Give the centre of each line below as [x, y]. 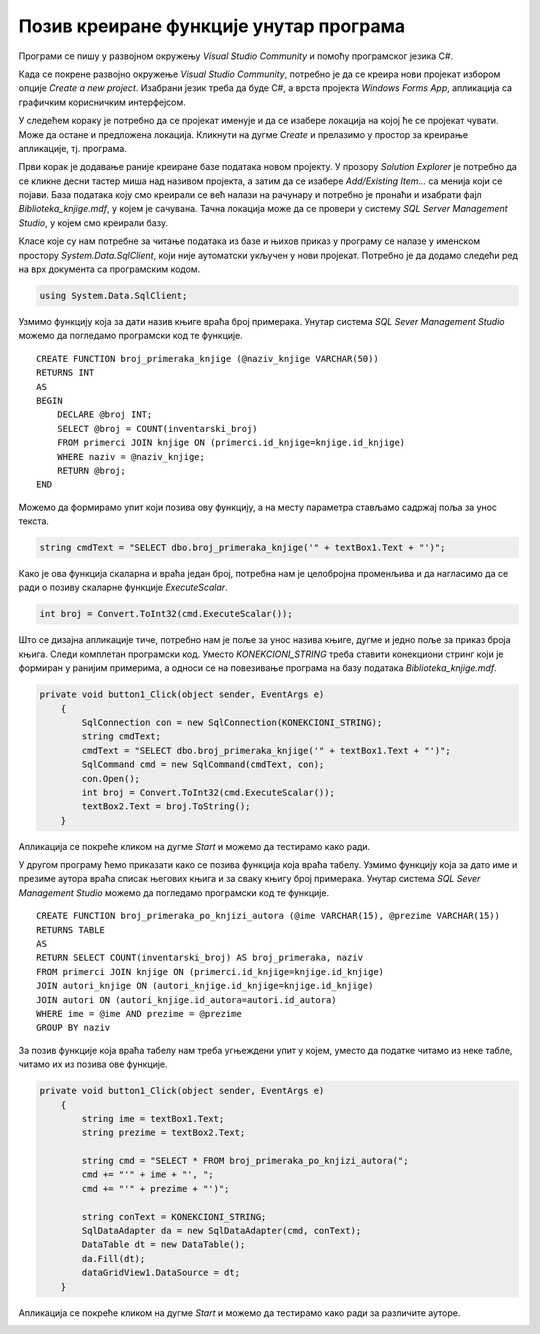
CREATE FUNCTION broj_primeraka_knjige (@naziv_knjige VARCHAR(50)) [207, 358]
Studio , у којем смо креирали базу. [93, 222]
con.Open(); [110, 778]
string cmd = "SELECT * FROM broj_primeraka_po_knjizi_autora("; [245, 1161]
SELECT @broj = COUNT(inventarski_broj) [157, 428]
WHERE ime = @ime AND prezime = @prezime [139, 1013]
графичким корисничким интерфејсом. [102, 102]
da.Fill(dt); [113, 1258]
